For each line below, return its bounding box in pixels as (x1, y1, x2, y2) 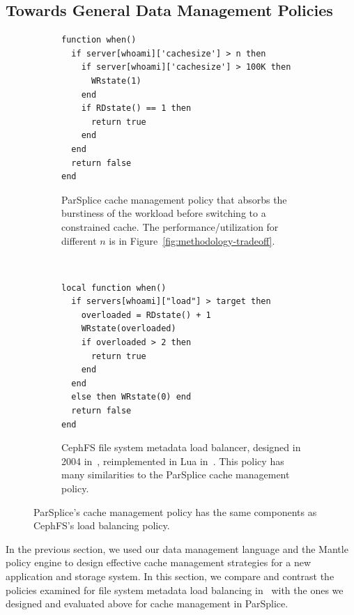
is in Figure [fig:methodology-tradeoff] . (109, 233, 275, 248)
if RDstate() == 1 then (81, 103, 192, 114)
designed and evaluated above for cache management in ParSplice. (6, 596, 288, 611)
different (61, 233, 97, 248)
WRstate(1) (91, 75, 141, 86)
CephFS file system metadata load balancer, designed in (61, 440, 301, 455)
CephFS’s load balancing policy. (33, 518, 170, 533)
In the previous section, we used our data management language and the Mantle (6, 541, 348, 556)
